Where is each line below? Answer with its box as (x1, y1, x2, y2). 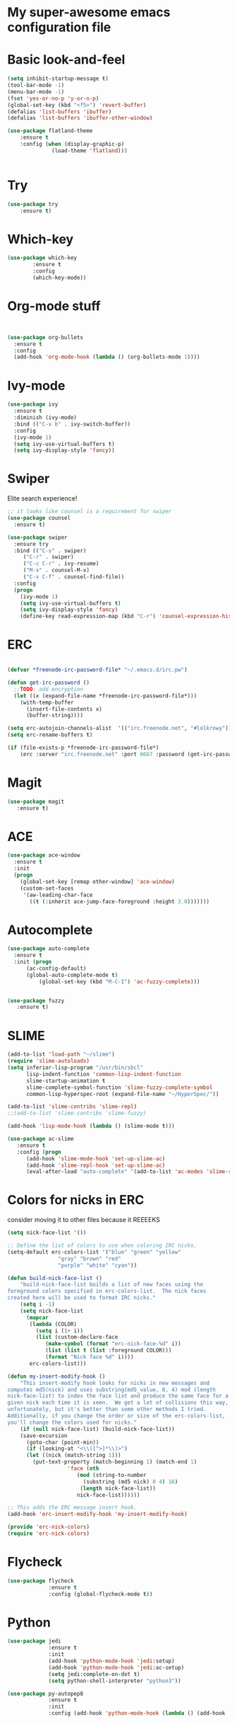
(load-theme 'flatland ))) (51, 147, 128, 154)
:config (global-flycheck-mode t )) (48, 1590, 153, 1597)
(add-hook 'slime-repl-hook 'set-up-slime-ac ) (25, 1162, 166, 1169)
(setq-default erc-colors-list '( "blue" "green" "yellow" (7, 1248, 181, 1255)
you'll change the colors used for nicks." (7, 1419, 138, 1426)
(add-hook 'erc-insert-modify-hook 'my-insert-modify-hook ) (7, 1511, 188, 1518)
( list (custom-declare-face (35, 1334, 119, 1341)
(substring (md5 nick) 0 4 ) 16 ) (83, 1478, 178, 1485)
